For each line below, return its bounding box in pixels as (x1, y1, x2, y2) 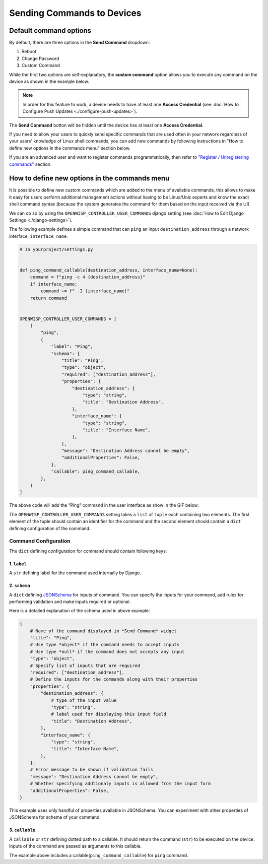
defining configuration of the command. (9, 525, 91, 531)
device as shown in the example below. (9, 78, 89, 84)
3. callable (9, 827, 36, 833)
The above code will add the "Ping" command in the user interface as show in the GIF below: (9, 502, 200, 508)
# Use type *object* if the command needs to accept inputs (30, 642, 180, 648)
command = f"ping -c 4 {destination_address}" (30, 274, 146, 280)
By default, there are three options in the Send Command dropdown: (9, 40, 150, 46)
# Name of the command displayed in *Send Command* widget (30, 628, 177, 634)
